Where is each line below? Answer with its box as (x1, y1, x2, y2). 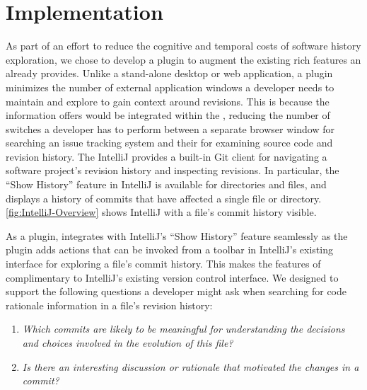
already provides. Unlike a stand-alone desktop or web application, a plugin (6, 66, 333, 81)
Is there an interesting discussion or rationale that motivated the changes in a (22, 359, 359, 374)
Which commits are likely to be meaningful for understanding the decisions (22, 321, 345, 336)
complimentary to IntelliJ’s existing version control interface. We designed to (6, 270, 339, 285)
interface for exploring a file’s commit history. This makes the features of (6, 256, 321, 271)
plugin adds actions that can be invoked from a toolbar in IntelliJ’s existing (6, 242, 334, 257)
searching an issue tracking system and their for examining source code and (6, 135, 333, 150)
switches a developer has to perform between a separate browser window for (6, 121, 334, 136)
